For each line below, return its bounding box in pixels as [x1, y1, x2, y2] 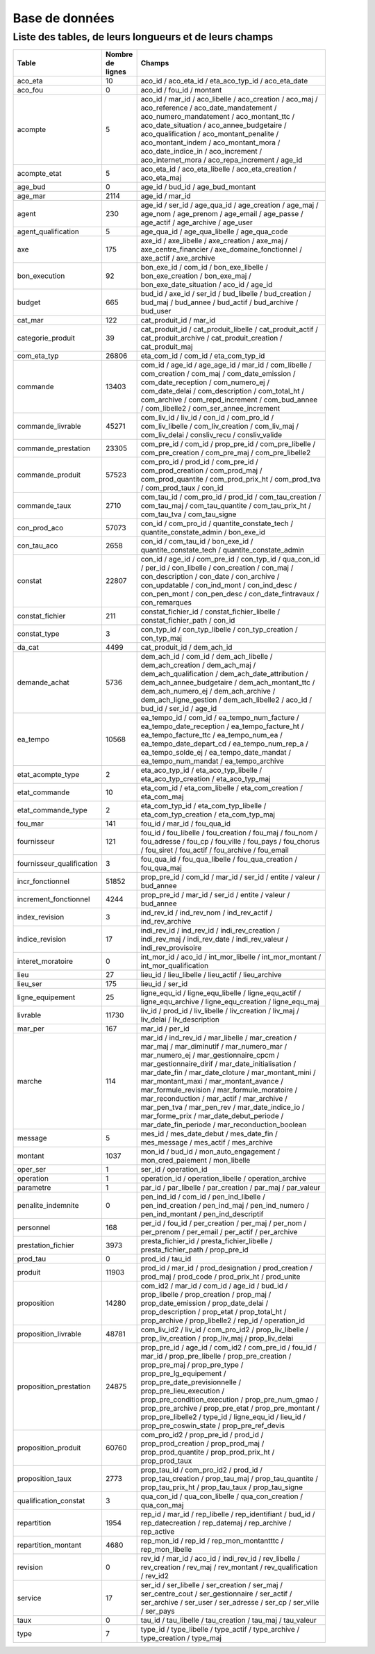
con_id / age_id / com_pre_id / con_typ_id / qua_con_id [140, 555, 320, 564]
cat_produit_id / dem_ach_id [140, 643, 233, 653]
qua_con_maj [140, 1500, 184, 1510]
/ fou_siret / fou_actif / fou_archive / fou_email [140, 845, 290, 855]
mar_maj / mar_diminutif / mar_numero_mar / [140, 1042, 287, 1051]
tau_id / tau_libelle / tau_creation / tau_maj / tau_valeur [140, 1616, 317, 1626]
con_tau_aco [17, 541, 58, 550]
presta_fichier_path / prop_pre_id [140, 1245, 249, 1254]
